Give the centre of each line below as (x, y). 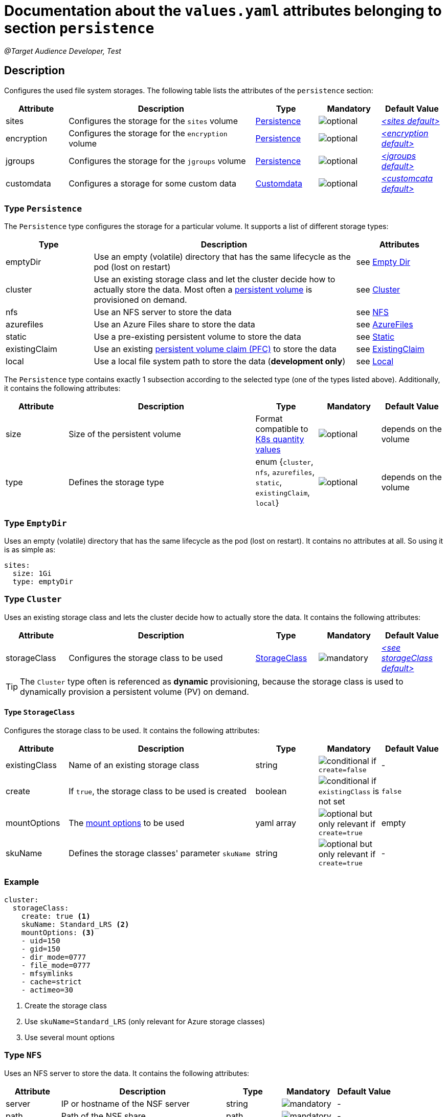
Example (22, 882)
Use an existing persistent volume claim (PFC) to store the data (215, 349)
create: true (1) (56, 916)
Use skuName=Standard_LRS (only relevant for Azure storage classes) (145, 1021)
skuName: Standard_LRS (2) (75, 924)
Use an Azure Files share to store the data (174, 325)
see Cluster (378, 290)
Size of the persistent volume (125, 434)
